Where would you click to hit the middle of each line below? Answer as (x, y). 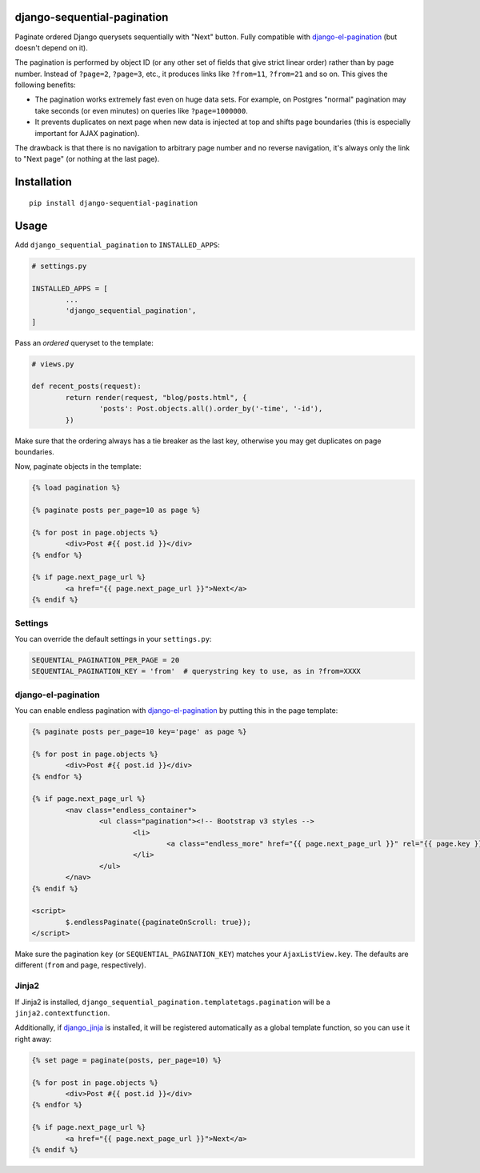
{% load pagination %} (76, 488)
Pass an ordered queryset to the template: (84, 342)
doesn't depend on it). (51, 47)
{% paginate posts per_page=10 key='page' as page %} (139, 732)
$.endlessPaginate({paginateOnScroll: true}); (158, 922)
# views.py (53, 364)
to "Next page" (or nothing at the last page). (87, 159)
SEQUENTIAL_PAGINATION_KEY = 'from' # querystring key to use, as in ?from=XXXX (196, 671)
